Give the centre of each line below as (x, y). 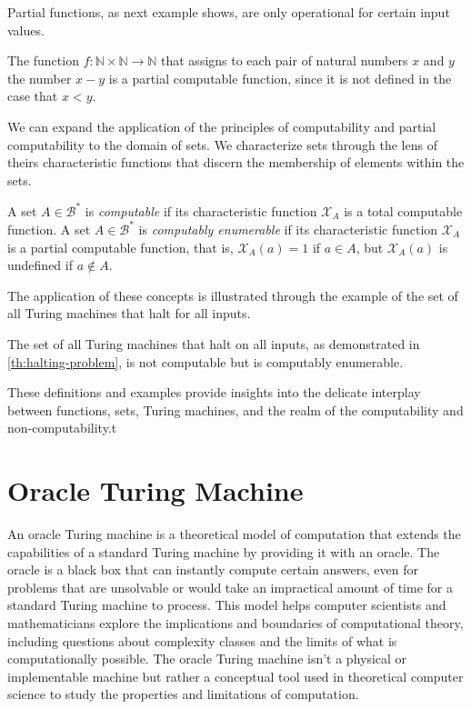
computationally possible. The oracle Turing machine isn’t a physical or (207, 659)
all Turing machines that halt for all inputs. (129, 313)
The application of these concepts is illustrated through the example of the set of (233, 295)
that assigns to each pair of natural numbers (285, 60)
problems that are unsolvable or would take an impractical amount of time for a (230, 587)
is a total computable (403, 210)
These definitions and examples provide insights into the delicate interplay (214, 392)
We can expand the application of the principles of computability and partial (222, 126)
